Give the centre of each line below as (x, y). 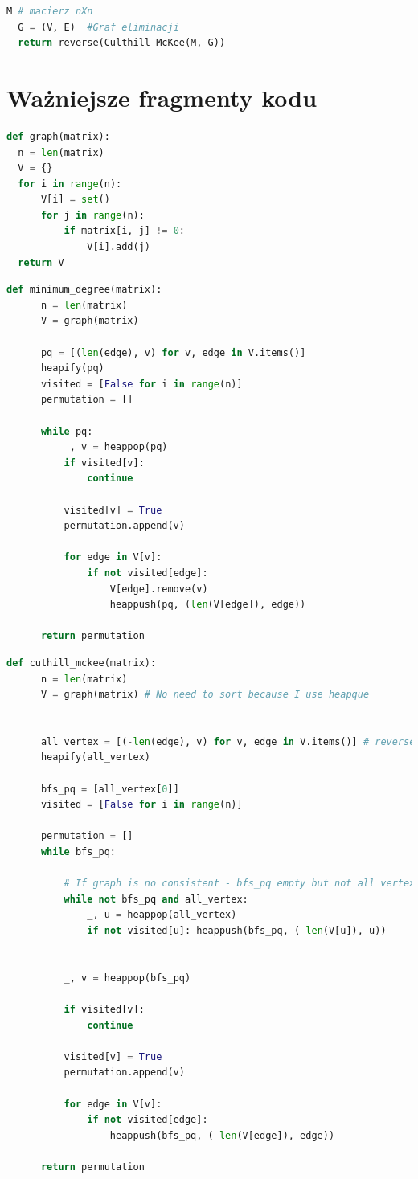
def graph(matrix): (58, 136)
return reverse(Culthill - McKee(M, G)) (122, 43)
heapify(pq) (72, 368)
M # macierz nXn (50, 11)
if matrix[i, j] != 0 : (124, 231)
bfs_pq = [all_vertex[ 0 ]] (110, 789)
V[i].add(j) (119, 247)
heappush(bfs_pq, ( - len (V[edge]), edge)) (222, 1135)
